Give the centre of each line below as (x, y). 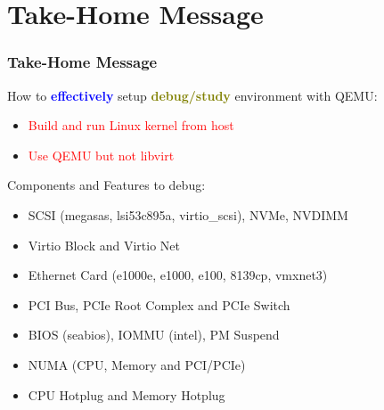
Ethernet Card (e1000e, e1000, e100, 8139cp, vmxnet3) (178, 275)
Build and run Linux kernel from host (131, 125)
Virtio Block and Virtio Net (104, 245)
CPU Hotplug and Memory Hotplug (127, 394)
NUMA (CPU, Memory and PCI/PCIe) (137, 364)
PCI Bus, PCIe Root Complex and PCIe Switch (159, 304)
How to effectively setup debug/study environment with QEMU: (192, 95)
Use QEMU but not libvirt (101, 155)
